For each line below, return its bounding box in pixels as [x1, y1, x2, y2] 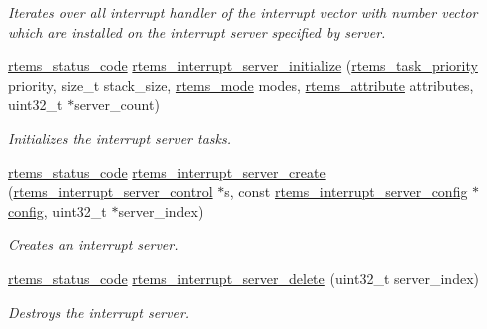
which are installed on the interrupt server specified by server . [8, 21, 386, 42]
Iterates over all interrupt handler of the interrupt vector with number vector [8, 2, 478, 22]
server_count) [74, 94, 160, 115]
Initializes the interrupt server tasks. [8, 127, 231, 148]
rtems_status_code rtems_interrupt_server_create [8, 161, 326, 182]
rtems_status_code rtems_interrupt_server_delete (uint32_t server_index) [8, 267, 479, 288]
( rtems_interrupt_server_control [8, 181, 213, 202]
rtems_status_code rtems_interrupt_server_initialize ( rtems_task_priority [8, 55, 478, 76]
